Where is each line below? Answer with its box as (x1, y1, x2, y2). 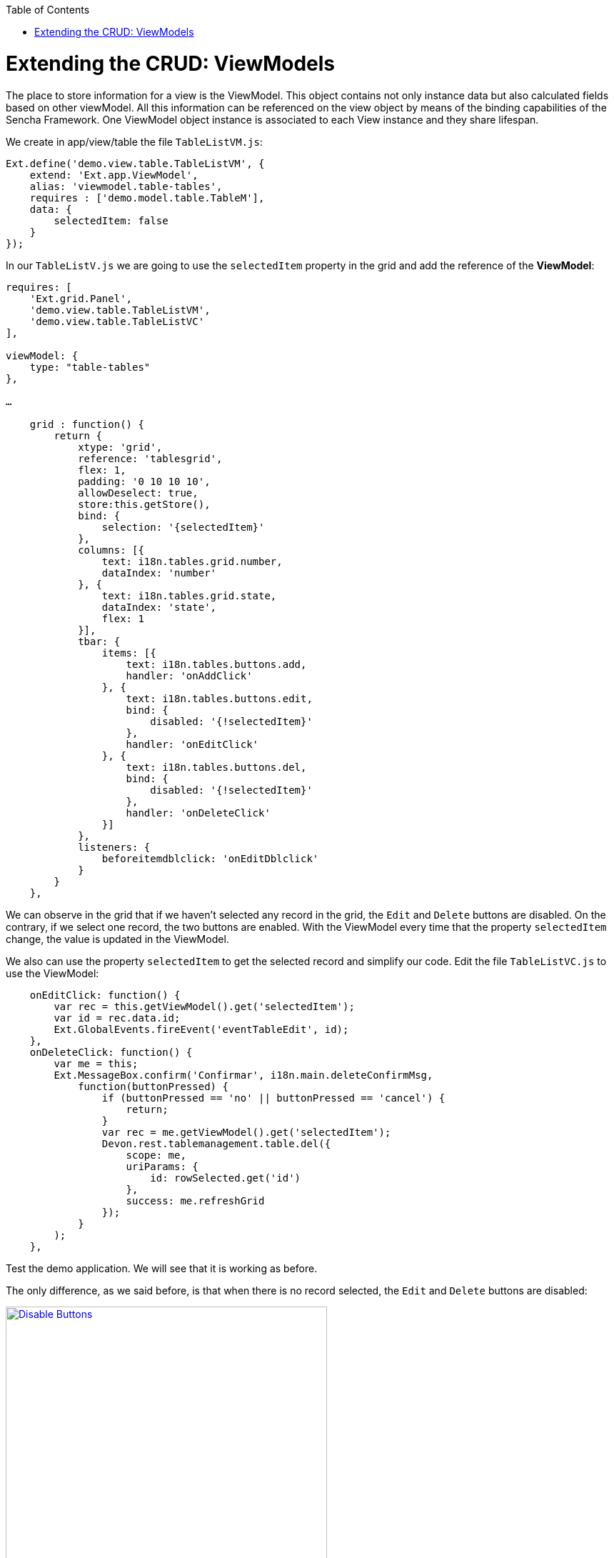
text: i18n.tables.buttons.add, (126, 658, 307, 670)
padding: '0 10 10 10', (78, 475, 211, 487)
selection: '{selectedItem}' (101, 521, 265, 533)
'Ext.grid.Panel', (29, 292, 133, 304)
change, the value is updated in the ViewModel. (6, 932, 229, 945)
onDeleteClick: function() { (29, 1046, 193, 1058)
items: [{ (101, 646, 156, 659)
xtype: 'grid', (78, 441, 163, 453)
